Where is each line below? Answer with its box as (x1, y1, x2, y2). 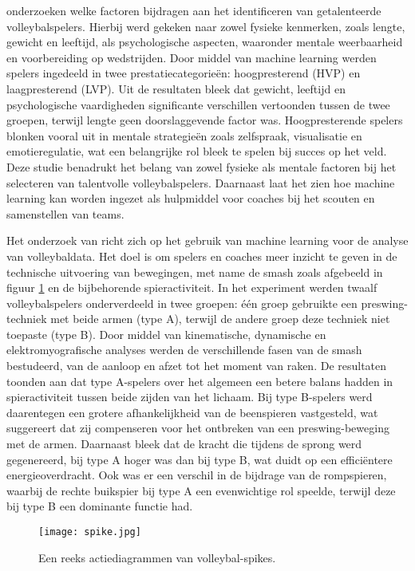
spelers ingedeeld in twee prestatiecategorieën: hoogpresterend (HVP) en (6, 65, 361, 81)
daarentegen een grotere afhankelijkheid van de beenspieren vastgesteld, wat (6, 404, 378, 420)
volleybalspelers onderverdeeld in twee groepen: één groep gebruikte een (6, 294, 358, 311)
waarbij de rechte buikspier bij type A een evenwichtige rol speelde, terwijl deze (6, 482, 396, 498)
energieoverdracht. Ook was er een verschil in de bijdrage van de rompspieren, (6, 467, 387, 483)
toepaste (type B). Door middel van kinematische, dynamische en (6, 325, 326, 342)
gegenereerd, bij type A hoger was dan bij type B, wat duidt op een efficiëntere (6, 451, 393, 467)
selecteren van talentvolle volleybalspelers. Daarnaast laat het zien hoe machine (6, 174, 395, 191)
